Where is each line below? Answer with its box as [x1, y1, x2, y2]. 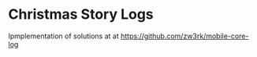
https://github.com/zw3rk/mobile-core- [121, 31, 249, 41]
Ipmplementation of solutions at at [8, 31, 120, 41]
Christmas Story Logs [8, 5, 154, 23]
